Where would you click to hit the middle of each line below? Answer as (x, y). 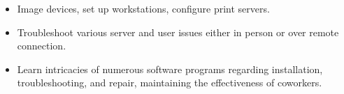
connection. (42, 46)
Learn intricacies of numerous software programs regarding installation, (170, 69)
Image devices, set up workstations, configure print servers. (143, 8)
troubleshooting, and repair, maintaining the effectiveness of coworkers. (170, 83)
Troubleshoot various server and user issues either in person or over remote (178, 32)
